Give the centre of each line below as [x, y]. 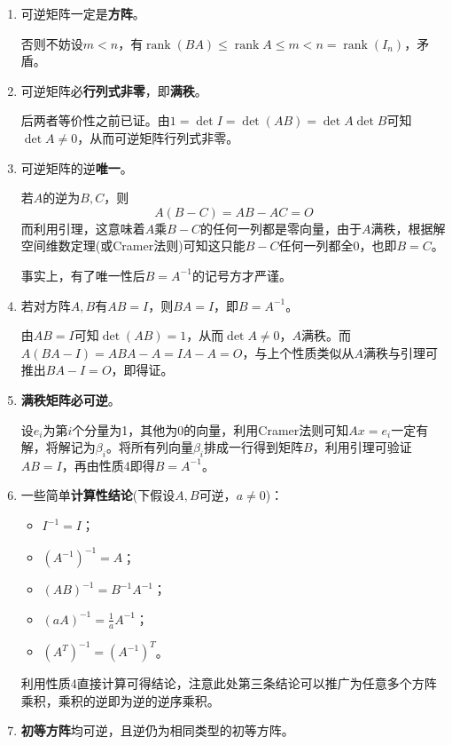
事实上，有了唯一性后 [83, 275]
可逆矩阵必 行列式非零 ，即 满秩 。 [114, 90]
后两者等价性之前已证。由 [95, 120]
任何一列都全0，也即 [338, 246]
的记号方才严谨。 [242, 275]
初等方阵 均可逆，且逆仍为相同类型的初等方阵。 [157, 730]
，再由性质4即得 [108, 465]
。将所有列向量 [149, 447]
